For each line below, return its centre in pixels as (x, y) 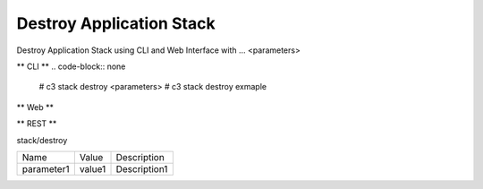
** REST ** (37, 124)
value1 (93, 168)
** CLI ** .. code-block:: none (71, 66)
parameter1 (46, 168)
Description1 (142, 168)
